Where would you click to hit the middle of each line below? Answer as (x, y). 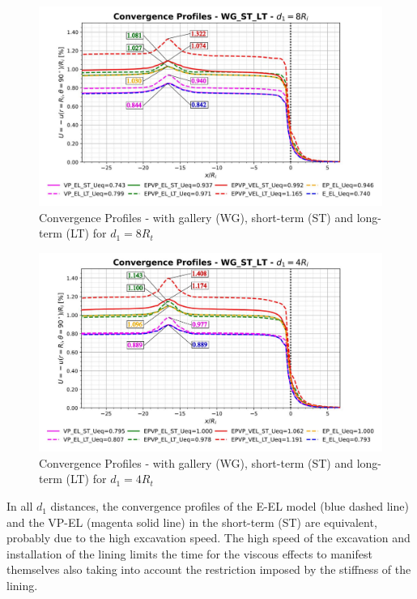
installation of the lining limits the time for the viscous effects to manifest (189, 553)
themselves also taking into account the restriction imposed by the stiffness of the (209, 569)
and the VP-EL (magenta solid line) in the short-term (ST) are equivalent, (192, 522)
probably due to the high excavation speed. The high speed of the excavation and (208, 538)
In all (20, 506)
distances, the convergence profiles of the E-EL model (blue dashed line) (230, 506)
